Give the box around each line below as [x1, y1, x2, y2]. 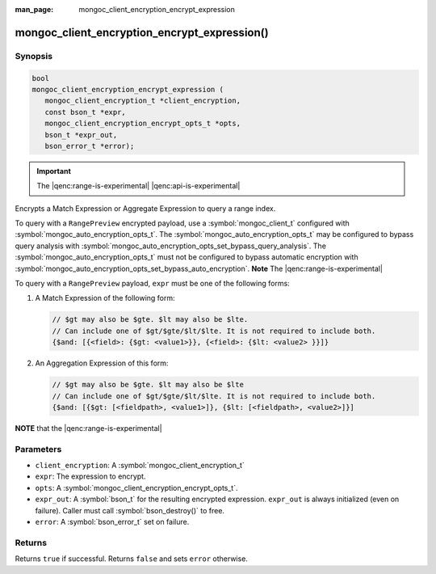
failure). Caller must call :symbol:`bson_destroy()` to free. [35, 505, 225, 515]
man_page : [15, 5, 54, 14]
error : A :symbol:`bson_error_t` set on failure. [35, 517, 190, 526]
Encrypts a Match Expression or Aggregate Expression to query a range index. [15, 203, 276, 213]
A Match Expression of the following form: [35, 293, 175, 303]
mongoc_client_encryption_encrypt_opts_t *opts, [44, 119, 241, 129]
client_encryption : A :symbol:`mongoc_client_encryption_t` [35, 461, 245, 471]
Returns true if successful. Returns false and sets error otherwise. [15, 554, 248, 563]
